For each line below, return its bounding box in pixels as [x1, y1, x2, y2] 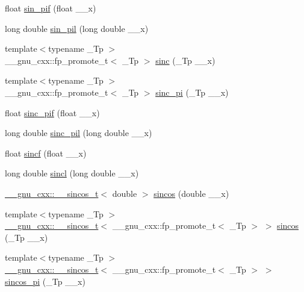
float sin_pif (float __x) [5, 2, 96, 14]
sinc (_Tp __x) [155, 54, 216, 66]
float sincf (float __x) [5, 146, 87, 159]
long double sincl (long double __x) [5, 167, 139, 179]
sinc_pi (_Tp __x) [155, 85, 229, 98]
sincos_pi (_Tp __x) [5, 275, 85, 287]
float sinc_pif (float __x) [5, 106, 100, 119]
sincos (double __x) [154, 187, 229, 199]
